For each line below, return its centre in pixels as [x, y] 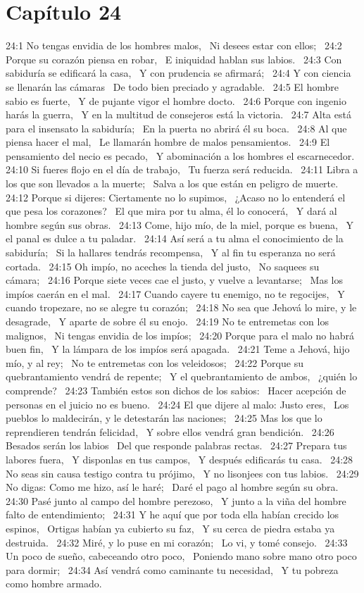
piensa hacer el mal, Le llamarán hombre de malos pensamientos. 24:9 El [168, 142]
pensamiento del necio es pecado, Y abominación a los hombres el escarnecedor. [180, 155]
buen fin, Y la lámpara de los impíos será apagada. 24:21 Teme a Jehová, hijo [178, 349]
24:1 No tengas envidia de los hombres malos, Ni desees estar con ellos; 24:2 [174, 45]
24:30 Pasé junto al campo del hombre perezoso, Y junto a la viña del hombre [176, 500]
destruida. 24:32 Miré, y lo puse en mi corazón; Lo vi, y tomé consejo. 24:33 [177, 542]
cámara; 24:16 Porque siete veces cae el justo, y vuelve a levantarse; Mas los [175, 280]
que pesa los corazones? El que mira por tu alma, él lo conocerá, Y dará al [171, 211]
